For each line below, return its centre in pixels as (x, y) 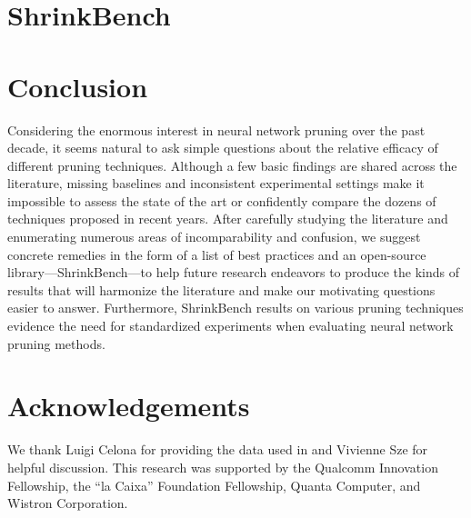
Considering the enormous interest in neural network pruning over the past (216, 129)
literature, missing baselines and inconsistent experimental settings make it (216, 183)
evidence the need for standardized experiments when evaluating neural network (230, 326)
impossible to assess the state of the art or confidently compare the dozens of (222, 200)
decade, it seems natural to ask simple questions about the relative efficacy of (223, 148)
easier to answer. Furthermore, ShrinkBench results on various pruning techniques (235, 308)
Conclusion (78, 86)
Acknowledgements (129, 406)
